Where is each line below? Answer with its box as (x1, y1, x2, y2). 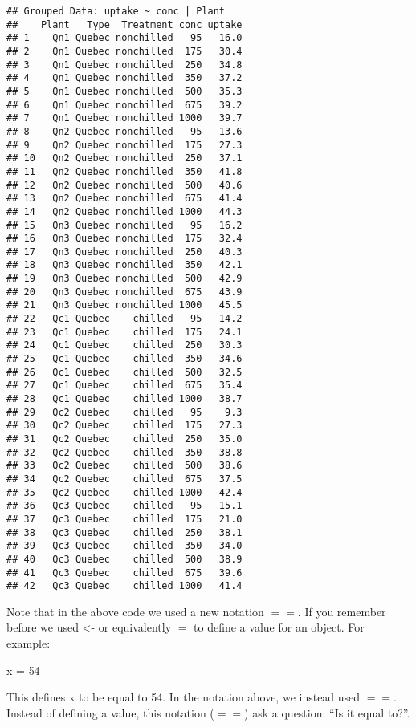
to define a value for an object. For (194, 619, 365, 636)
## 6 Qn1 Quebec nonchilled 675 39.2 (6, 99, 243, 111)
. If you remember (297, 603, 386, 619)
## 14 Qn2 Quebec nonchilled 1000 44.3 (6, 205, 243, 217)
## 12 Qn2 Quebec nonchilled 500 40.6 (6, 179, 243, 191)
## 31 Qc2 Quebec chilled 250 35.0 (6, 433, 243, 445)
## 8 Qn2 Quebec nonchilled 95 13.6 (6, 125, 243, 137)
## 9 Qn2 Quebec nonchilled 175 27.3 (6, 139, 243, 151)
